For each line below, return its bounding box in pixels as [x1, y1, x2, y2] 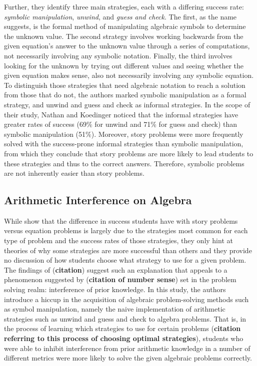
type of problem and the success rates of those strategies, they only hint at [4, 235, 233, 246]
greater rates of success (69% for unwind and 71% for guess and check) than [4, 119, 237, 129]
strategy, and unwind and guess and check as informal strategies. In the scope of [4, 99, 250, 109]
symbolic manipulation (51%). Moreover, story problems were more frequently [4, 128, 243, 139]
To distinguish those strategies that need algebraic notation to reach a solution [4, 79, 245, 90]
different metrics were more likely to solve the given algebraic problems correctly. [4, 353, 252, 363]
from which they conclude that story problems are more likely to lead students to [4, 148, 253, 158]
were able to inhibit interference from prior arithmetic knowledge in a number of [4, 343, 250, 353]
